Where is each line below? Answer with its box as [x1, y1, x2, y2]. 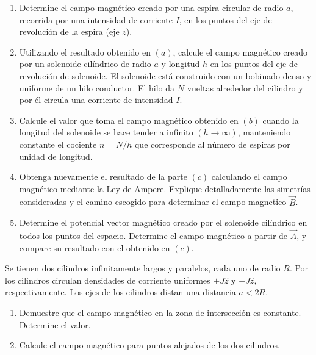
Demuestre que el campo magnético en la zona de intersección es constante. [19, 306, 301, 318]
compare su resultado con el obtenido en [19, 241, 170, 254]
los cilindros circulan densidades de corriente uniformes [5, 273, 210, 286]
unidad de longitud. [19, 149, 93, 162]
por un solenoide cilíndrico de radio [19, 57, 151, 70]
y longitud [161, 57, 200, 70]
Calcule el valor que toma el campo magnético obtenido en [19, 113, 239, 126]
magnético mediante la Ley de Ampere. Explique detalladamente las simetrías [19, 182, 311, 195]
